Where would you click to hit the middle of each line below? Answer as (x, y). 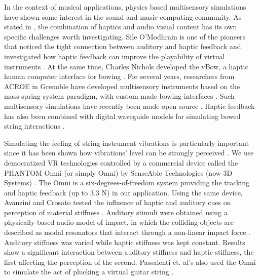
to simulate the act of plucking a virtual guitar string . (89, 272)
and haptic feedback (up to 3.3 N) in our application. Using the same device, (123, 192)
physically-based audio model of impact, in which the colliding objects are (119, 222)
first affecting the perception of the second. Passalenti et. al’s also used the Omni (130, 262)
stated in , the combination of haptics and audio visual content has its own (121, 27)
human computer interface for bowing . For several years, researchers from (119, 76)
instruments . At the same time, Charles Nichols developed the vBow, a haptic (126, 66)
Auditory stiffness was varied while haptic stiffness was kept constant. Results (125, 242)
